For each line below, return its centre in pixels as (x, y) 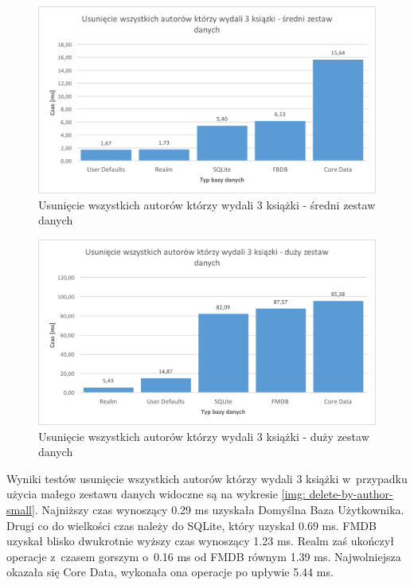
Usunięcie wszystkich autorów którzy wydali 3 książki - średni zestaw (207, 204)
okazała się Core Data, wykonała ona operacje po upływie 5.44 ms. (170, 572)
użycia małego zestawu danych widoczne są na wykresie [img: (156, 494)
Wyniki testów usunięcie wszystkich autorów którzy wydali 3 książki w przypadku (207, 478)
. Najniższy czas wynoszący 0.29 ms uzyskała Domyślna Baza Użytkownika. (219, 510)
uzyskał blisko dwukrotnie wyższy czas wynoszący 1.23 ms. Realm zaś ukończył (200, 541)
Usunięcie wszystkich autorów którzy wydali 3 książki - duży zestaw (204, 436)
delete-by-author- (351, 494)
